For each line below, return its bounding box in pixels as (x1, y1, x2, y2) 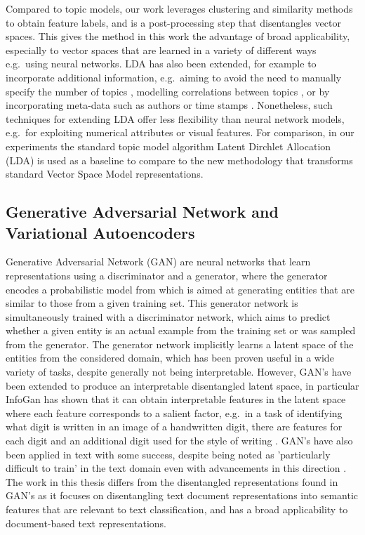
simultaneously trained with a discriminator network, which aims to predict (6, 309, 331, 324)
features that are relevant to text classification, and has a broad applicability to (6, 502, 348, 516)
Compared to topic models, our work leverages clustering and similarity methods (6, 1, 353, 15)
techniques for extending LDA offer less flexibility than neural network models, (6, 111, 345, 126)
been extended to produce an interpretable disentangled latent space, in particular (6, 378, 359, 392)
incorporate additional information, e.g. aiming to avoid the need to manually (6, 70, 342, 84)
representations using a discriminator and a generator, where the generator (6, 267, 328, 282)
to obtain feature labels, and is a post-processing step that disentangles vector (6, 15, 341, 29)
